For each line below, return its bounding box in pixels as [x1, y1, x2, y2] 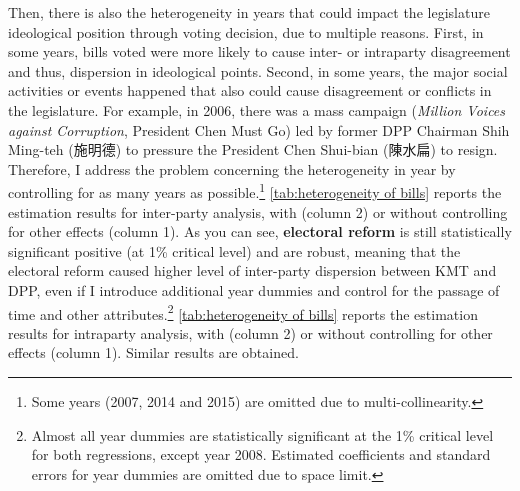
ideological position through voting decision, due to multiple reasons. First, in [8, 21, 484, 42]
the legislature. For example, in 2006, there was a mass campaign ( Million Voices [8, 99, 506, 120]
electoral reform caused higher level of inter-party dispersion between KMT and [8, 260, 497, 281]
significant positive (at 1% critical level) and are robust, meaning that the [8, 240, 461, 261]
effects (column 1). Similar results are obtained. [8, 342, 299, 363]
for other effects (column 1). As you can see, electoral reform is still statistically [8, 221, 512, 242]
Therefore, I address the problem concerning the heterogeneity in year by [8, 158, 456, 179]
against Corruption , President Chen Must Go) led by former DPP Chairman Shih [8, 119, 510, 140]
